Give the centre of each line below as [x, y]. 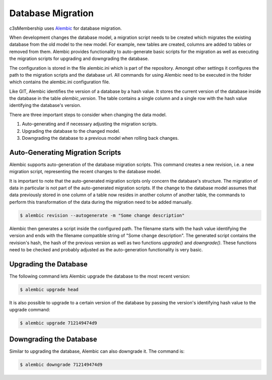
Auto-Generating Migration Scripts [65, 152]
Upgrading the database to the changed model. [71, 131]
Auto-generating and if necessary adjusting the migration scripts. [90, 124]
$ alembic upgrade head [49, 289]
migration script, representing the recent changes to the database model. [85, 172]
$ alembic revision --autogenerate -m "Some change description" [102, 215]
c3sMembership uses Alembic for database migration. [65, 28]
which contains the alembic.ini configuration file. [60, 82]
